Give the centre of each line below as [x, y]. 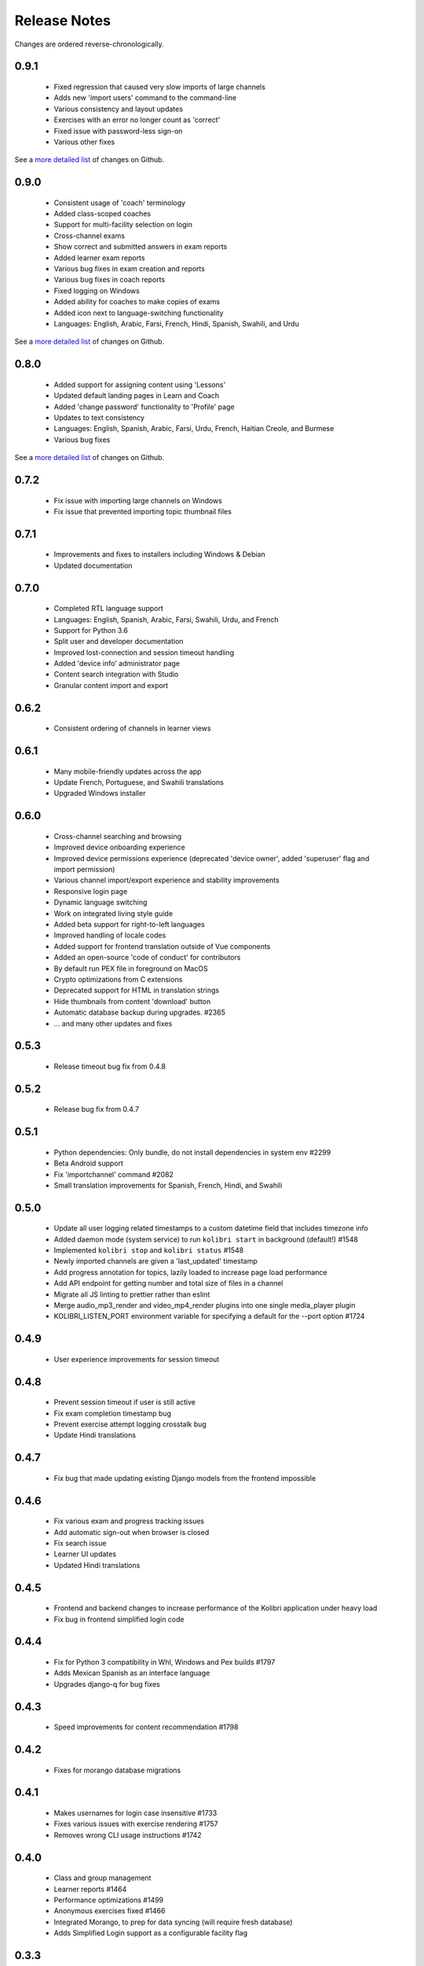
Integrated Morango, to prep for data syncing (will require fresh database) [174, 1922]
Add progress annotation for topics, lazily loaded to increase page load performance [190, 1272]
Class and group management [102, 1878]
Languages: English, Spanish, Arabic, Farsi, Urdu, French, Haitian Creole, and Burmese [194, 429]
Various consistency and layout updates [119, 109]
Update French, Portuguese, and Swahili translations [139, 782]
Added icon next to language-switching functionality [139, 313]
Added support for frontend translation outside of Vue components [162, 946]
